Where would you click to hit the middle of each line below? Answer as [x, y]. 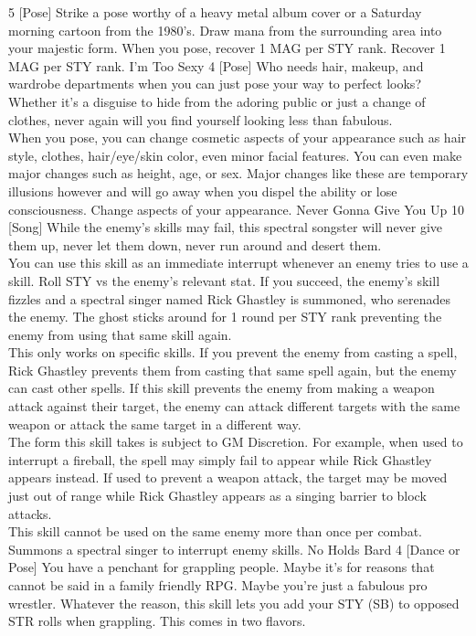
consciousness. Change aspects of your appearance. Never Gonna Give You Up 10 [236, 209]
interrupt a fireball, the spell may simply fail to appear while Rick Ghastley [220, 459]
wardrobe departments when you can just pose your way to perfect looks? [215, 84]
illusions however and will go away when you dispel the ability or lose [203, 191]
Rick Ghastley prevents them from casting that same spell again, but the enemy [233, 370]
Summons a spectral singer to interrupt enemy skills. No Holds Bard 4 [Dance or [234, 549]
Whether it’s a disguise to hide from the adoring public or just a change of [217, 101]
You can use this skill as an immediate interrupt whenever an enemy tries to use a [238, 263]
